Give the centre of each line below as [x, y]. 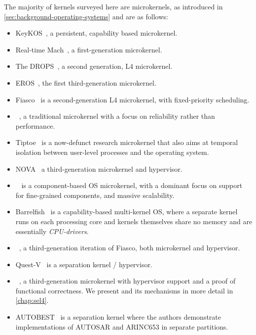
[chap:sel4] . [32, 300]
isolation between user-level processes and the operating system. [112, 152]
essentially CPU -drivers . [52, 231]
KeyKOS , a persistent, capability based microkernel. [96, 33]
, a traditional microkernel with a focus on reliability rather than [117, 116]
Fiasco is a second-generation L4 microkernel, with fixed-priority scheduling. [132, 99]
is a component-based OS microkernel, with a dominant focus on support [132, 185]
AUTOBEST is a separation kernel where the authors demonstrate [118, 317]
